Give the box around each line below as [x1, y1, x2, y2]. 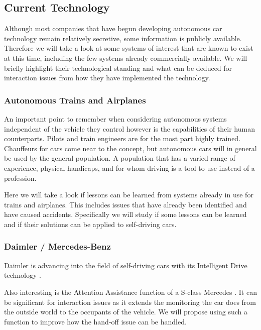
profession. [4, 172, 37, 183]
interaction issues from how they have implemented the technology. [4, 72, 210, 83]
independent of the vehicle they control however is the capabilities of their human [4, 123, 255, 134]
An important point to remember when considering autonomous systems [4, 113, 227, 124]
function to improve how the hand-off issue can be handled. [4, 316, 187, 326]
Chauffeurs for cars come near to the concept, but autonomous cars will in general [4, 143, 257, 153]
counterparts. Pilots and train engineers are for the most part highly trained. [4, 133, 241, 144]
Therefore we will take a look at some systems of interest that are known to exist [4, 43, 253, 53]
